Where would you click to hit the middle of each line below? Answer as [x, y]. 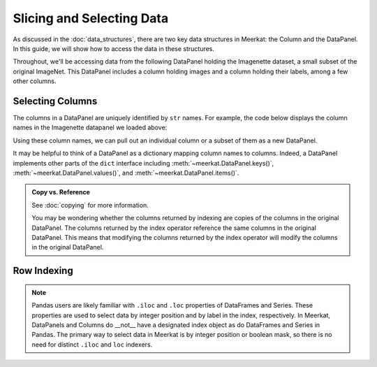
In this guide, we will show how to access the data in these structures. [113, 48]
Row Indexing [43, 271]
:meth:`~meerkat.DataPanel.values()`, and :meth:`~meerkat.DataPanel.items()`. [126, 173]
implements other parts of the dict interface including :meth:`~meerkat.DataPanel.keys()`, [143, 163]
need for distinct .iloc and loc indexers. [92, 344]
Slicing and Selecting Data [91, 18]
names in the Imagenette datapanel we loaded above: [90, 128]
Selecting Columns [55, 101]
